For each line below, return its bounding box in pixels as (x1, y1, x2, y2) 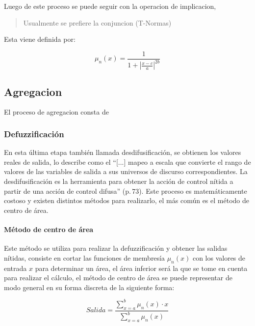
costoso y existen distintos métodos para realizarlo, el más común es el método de (4, 195, 249, 206)
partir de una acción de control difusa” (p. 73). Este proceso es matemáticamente (4, 185, 247, 196)
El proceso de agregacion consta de (4, 107, 109, 117)
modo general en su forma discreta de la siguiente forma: (4, 282, 175, 292)
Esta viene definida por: (4, 34, 76, 44)
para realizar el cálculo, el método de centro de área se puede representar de (4, 272, 232, 283)
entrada (4, 263, 27, 273)
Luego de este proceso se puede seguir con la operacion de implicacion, (4, 1, 216, 11)
